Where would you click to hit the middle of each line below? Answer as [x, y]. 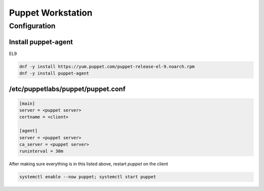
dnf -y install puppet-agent [54, 74]
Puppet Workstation [51, 13]
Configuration [32, 26]
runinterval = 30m [41, 151]
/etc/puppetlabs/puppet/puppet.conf [67, 89]
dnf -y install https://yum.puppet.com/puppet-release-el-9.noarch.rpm [107, 66]
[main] [27, 103]
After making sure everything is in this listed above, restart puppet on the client [88, 164]
